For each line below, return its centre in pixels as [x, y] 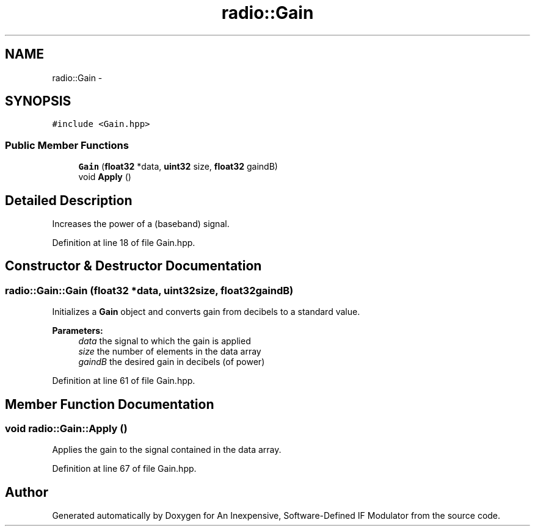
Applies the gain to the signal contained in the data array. [167, 450]
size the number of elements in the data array [170, 352]
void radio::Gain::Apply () [66, 429]
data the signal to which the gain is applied [165, 341]
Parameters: [78, 331]
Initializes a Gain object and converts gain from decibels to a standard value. [206, 312]
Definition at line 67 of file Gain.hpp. [124, 469]
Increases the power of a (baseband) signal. [141, 224]
